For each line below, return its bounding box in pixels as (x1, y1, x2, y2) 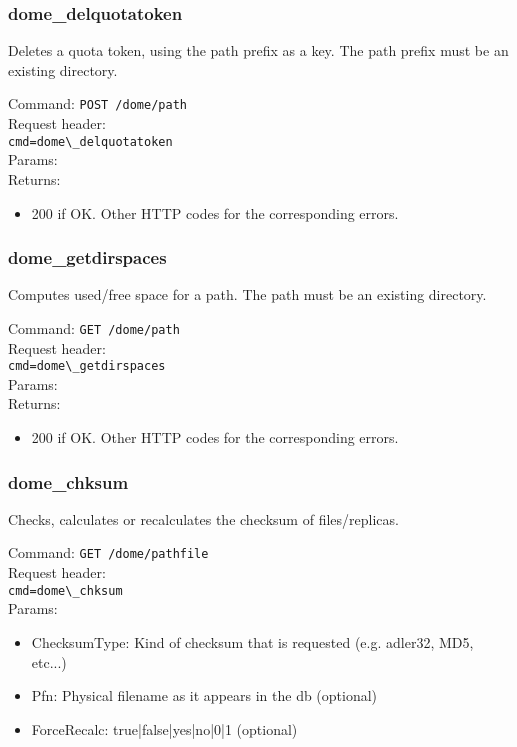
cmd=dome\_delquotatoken (8, 134, 173, 149)
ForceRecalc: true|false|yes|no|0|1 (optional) (31, 718, 298, 739)
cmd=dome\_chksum (8, 583, 123, 598)
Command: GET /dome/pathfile (8, 542, 209, 563)
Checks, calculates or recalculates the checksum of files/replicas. (8, 508, 399, 529)
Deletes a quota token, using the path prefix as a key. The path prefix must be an (8, 40, 509, 61)
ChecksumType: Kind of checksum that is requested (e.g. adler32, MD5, (31, 631, 474, 652)
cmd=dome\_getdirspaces (8, 359, 166, 374)
